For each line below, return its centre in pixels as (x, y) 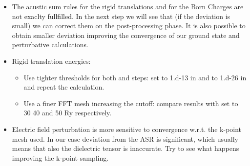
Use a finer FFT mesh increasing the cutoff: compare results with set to (131, 103)
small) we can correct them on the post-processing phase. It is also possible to (129, 26)
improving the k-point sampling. (60, 157)
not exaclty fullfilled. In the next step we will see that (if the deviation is (121, 16)
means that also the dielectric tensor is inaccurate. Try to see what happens (125, 148)
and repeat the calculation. (64, 87)
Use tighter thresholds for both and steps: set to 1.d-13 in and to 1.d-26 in (135, 77)
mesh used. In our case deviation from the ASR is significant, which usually (125, 138)
